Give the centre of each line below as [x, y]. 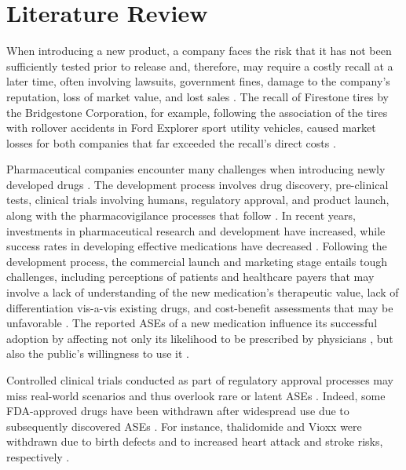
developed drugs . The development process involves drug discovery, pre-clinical [198, 184]
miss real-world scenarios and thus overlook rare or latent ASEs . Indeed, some [196, 395]
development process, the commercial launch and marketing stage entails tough [197, 261]
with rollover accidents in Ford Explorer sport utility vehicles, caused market [191, 128]
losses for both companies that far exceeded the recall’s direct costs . [171, 142]
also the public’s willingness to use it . [98, 353]
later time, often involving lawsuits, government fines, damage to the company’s [198, 81]
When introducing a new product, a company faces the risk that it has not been [199, 51]
